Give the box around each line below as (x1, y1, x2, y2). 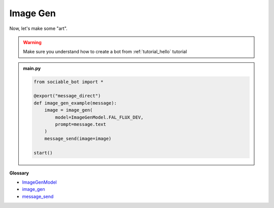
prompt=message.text (55, 122, 107, 127)
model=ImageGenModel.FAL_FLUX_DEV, (55, 114, 144, 120)
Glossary (9, 170, 29, 176)
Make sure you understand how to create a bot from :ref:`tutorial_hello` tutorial (23, 49, 187, 55)
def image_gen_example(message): (33, 100, 117, 106)
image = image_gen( (44, 107, 93, 113)
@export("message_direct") (33, 93, 101, 99)
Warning (23, 39, 42, 45)
